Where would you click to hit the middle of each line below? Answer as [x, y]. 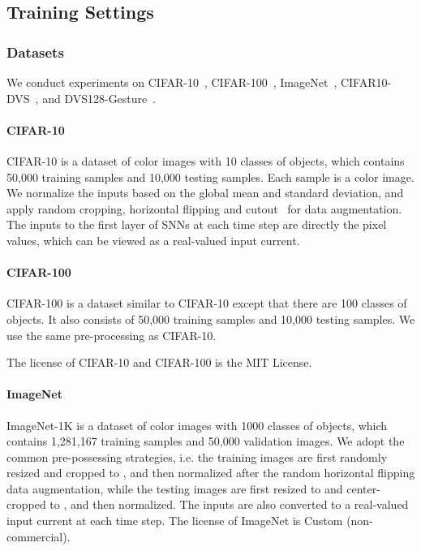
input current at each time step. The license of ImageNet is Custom [175, 521]
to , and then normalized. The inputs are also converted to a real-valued [229, 504]
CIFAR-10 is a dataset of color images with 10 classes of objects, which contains [206, 160]
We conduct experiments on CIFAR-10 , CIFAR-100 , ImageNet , [172, 82]
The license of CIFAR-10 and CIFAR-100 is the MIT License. [159, 362]
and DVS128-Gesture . [99, 98]
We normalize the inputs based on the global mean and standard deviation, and [205, 193]
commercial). [39, 536]
